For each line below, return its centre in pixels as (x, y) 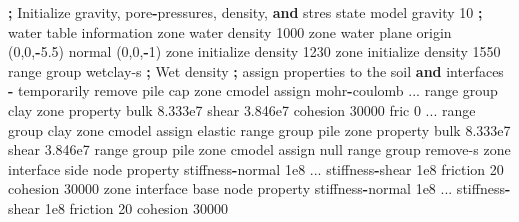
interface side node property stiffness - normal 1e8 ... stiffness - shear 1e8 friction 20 (256, 168)
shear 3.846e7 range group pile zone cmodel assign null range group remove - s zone (259, 149)
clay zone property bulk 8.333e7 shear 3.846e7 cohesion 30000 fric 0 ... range (242, 109)
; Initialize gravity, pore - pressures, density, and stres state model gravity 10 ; (245, 12)
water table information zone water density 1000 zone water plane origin (230, 31)
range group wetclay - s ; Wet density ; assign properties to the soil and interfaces (256, 70)
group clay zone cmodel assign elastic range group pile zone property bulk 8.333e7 (259, 129)
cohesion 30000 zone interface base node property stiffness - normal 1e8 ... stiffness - (259, 188)
